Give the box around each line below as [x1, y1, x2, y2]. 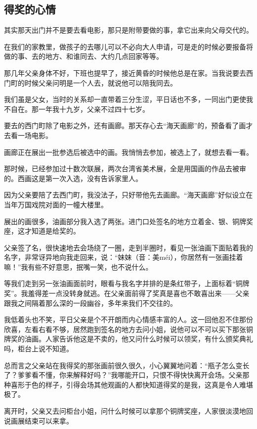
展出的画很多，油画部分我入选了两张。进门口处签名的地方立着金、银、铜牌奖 [4, 216, 253, 226]
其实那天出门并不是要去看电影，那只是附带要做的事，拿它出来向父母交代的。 [4, 25, 253, 35]
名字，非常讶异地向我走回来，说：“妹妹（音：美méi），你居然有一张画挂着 [4, 252, 243, 262]
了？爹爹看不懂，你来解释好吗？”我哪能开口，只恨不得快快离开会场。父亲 [4, 370, 243, 380]
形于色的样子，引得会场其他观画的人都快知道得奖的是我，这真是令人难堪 [17, 379, 253, 389]
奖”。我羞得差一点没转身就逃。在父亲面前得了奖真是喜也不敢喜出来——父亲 [4, 288, 250, 298]
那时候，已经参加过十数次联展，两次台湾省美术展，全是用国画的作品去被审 [4, 163, 246, 174]
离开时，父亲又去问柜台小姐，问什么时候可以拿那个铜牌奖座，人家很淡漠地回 [4, 406, 253, 416]
